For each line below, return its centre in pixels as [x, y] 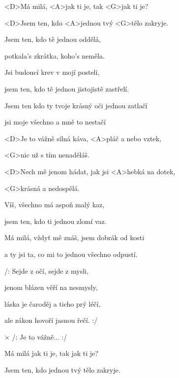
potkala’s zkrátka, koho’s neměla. [55, 55]
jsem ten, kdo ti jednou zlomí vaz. [56, 221]
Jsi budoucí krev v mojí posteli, [52, 72]
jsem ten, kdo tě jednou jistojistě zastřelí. [67, 88]
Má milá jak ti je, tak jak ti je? [51, 353]
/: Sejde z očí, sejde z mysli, [46, 270]
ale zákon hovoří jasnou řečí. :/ [51, 320]
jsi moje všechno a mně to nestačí [55, 122]
